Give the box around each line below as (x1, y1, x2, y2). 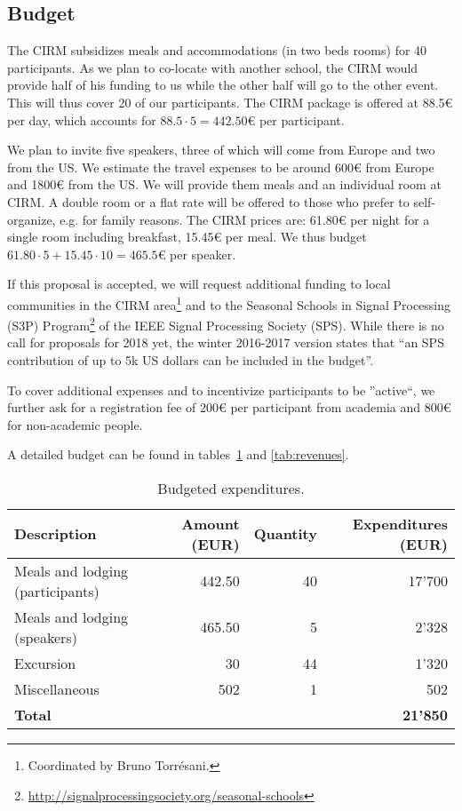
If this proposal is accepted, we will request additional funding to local (7, 274, 391, 293)
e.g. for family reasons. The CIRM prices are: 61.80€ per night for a (60, 210, 430, 228)
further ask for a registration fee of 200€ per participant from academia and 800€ (7, 398, 451, 417)
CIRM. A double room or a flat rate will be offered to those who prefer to (7, 192, 410, 211)
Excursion (14, 652, 76, 673)
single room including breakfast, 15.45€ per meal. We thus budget (7, 227, 367, 246)
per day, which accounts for (7, 110, 156, 129)
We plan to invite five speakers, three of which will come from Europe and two (7, 140, 435, 159)
